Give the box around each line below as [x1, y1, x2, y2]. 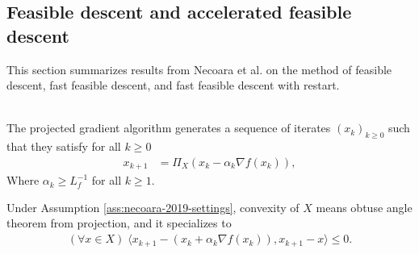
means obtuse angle [316, 198, 413, 215]
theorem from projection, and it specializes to [6, 214, 232, 231]
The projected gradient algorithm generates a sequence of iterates [6, 119, 331, 136]
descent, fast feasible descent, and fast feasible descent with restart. [6, 77, 340, 94]
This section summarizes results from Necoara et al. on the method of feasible [6, 60, 392, 77]
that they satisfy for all [6, 138, 121, 155]
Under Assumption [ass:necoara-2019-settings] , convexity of [6, 198, 300, 215]
